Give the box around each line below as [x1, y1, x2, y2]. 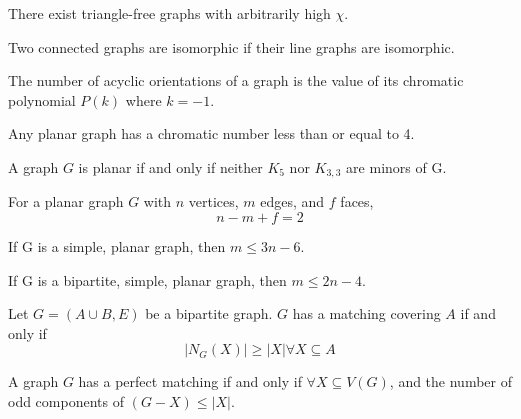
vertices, [188, 191, 239, 212]
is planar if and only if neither [78, 156, 263, 177]
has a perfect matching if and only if [78, 371, 302, 392]
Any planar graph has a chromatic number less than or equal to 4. [8, 123, 415, 144]
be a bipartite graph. [145, 303, 273, 324]
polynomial [8, 89, 76, 110]
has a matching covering [292, 303, 441, 324]
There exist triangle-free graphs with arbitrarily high [8, 3, 331, 23]
